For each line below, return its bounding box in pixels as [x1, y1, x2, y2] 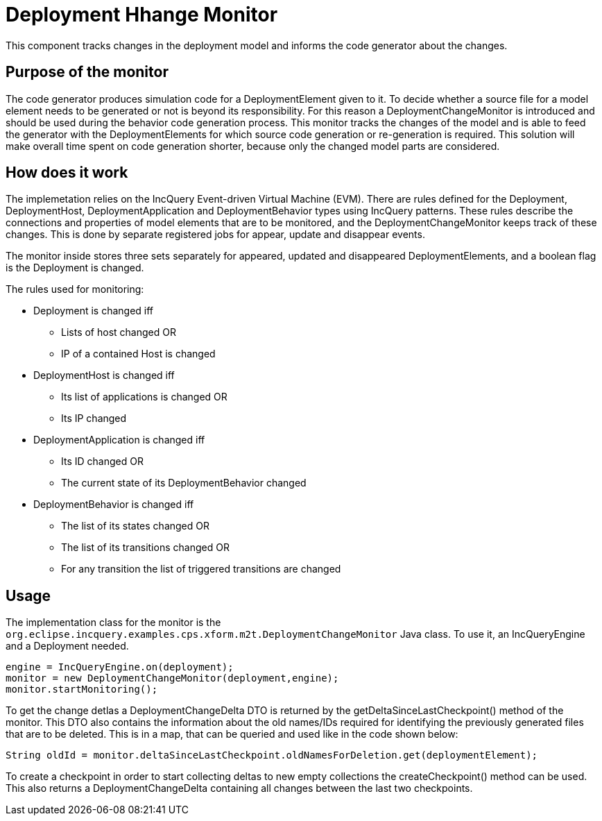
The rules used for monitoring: [6, 283, 144, 296]
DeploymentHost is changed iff [33, 369, 175, 382]
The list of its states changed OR [61, 520, 209, 532]
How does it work [6, 164, 128, 182]
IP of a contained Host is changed [61, 348, 216, 360]
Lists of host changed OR [61, 326, 176, 339]
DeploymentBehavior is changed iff [33, 498, 194, 511]
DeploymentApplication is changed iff [33, 434, 205, 446]
